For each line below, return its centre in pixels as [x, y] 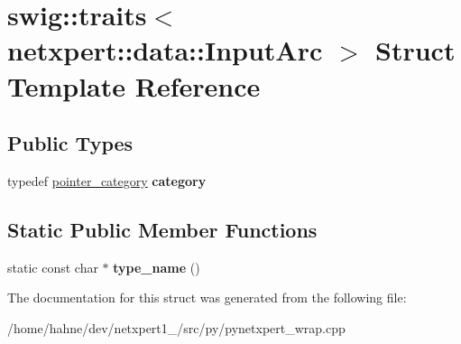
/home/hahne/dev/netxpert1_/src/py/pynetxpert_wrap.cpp [176, 327]
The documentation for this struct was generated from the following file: [207, 298]
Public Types [70, 143]
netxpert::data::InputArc [165, 50]
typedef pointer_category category [107, 180]
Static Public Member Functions [162, 229]
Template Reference [134, 85]
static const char [53, 267]
